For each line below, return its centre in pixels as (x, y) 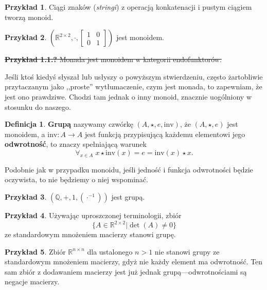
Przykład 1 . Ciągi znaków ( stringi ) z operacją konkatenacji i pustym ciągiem (128, 7)
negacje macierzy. (32, 282)
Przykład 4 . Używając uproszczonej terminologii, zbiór (93, 215)
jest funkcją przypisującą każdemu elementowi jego (165, 134)
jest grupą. (128, 196)
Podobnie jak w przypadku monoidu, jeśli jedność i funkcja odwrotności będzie (129, 169)
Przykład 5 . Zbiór (35, 251)
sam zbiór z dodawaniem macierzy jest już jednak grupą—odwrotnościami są (126, 271)
